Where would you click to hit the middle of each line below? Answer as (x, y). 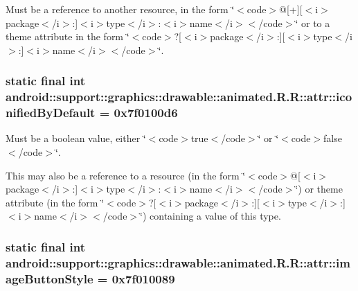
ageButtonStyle (50, 278)
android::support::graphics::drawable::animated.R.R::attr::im (178, 262)
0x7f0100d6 (146, 113)
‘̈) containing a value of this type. (211, 216)
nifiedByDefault (51, 113)
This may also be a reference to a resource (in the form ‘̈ (126, 175)
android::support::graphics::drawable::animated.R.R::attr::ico (179, 97)
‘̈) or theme (319, 189)
